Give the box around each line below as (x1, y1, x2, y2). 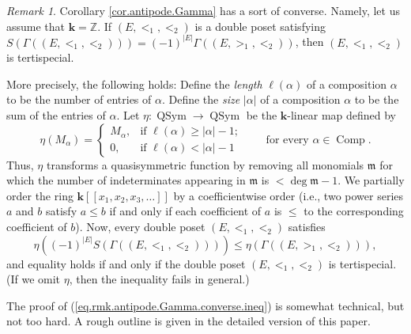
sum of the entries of (6, 107, 106, 123)
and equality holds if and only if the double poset (6, 255, 246, 271)
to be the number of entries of (6, 91, 152, 108)
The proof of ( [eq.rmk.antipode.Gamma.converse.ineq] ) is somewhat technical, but (6, 297, 405, 313)
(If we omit (6, 271, 61, 287)
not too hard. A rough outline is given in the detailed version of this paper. (6, 313, 371, 329)
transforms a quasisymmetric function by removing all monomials (46, 156, 364, 173)
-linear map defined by (287, 107, 397, 123)
